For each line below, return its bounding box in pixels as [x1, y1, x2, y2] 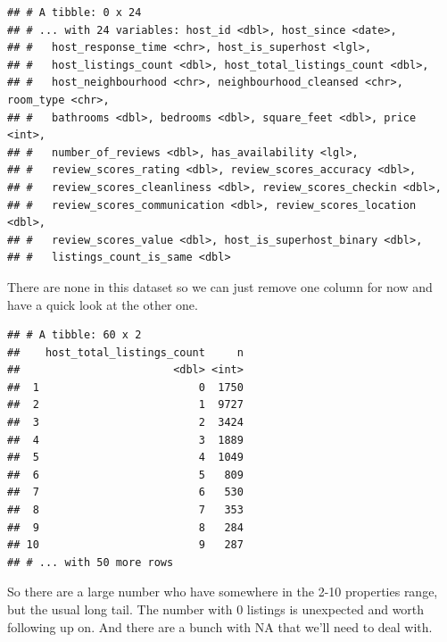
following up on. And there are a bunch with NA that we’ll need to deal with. [7, 617, 433, 636]
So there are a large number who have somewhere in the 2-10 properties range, [7, 582, 438, 601]
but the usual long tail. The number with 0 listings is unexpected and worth [7, 600, 425, 618]
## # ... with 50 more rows [7, 555, 174, 569]
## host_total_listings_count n [7, 346, 244, 359]
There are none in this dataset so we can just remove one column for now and [7, 277, 433, 296]
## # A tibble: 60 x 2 [7, 329, 142, 342]
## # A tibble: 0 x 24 [7, 6, 142, 19]
